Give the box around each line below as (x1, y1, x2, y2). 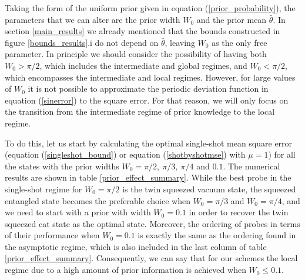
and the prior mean (196, 13, 267, 25)
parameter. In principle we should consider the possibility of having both (5, 48, 267, 60)
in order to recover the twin (189, 206, 289, 218)
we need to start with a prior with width (5, 206, 151, 218)
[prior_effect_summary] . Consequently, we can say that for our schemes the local (5, 252, 298, 264)
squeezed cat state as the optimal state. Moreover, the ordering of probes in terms (5, 217, 300, 229)
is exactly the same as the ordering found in (138, 229, 296, 241)
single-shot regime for (5, 182, 82, 195)
